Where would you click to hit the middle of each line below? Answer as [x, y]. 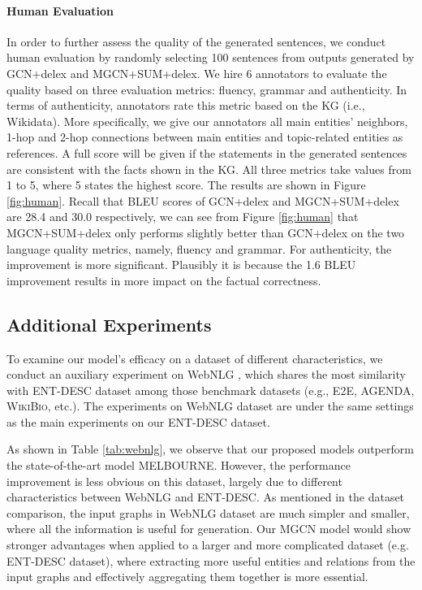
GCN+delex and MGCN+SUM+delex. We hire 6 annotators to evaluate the [197, 73]
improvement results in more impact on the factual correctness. [164, 280]
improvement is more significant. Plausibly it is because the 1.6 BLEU [181, 265]
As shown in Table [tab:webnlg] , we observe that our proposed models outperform [210, 449]
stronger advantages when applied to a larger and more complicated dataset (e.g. [208, 545]
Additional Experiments [109, 324]
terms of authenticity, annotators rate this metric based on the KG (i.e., [186, 105]
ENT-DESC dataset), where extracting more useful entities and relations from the [211, 560]
